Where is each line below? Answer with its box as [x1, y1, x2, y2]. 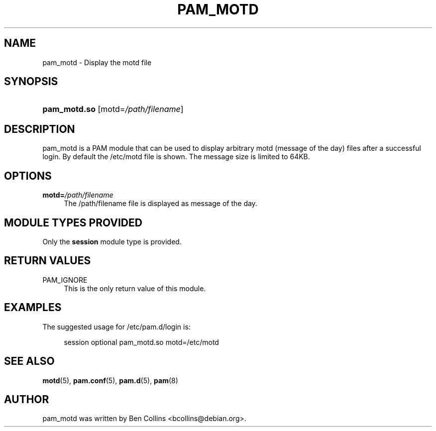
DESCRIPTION [4, 122, 75, 135]
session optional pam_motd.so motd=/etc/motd [64, 337, 219, 346]
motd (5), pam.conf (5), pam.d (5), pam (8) [42, 376, 178, 385]
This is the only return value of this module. [64, 284, 206, 293]
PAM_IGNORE [42, 275, 88, 284]
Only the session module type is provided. [42, 237, 182, 246]
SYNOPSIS [4, 75, 58, 88]
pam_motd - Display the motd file [42, 58, 152, 67]
